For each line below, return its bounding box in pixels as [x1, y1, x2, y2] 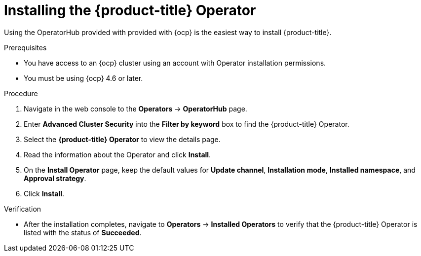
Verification [4, 204, 41, 213]
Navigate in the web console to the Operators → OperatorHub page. [24, 104, 247, 113]
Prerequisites [4, 43, 47, 52]
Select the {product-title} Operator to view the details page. [24, 135, 221, 144]
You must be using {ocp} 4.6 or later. [24, 73, 143, 82]
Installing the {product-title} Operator [4, 2, 256, 19]
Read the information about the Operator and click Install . [24, 150, 211, 159]
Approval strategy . [24, 174, 86, 183]
